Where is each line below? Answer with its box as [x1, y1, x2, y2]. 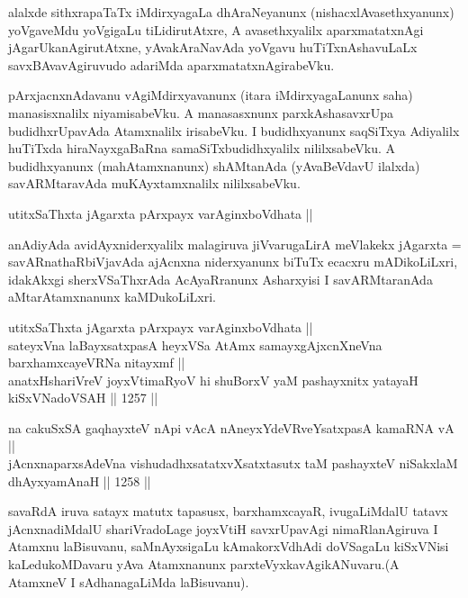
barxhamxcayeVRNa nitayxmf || [8, 353, 185, 372]
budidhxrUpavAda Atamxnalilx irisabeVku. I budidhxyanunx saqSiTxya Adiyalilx [8, 121, 460, 140]
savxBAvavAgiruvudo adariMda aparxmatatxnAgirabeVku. [8, 55, 335, 74]
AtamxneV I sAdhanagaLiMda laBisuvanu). [8, 572, 249, 591]
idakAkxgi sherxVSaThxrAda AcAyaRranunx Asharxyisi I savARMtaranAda [8, 269, 433, 288]
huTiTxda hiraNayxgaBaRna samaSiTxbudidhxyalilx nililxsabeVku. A [8, 139, 396, 158]
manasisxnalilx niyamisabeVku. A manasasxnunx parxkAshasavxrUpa [8, 103, 394, 122]
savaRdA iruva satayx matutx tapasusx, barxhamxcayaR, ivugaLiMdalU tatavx [8, 502, 448, 521]
